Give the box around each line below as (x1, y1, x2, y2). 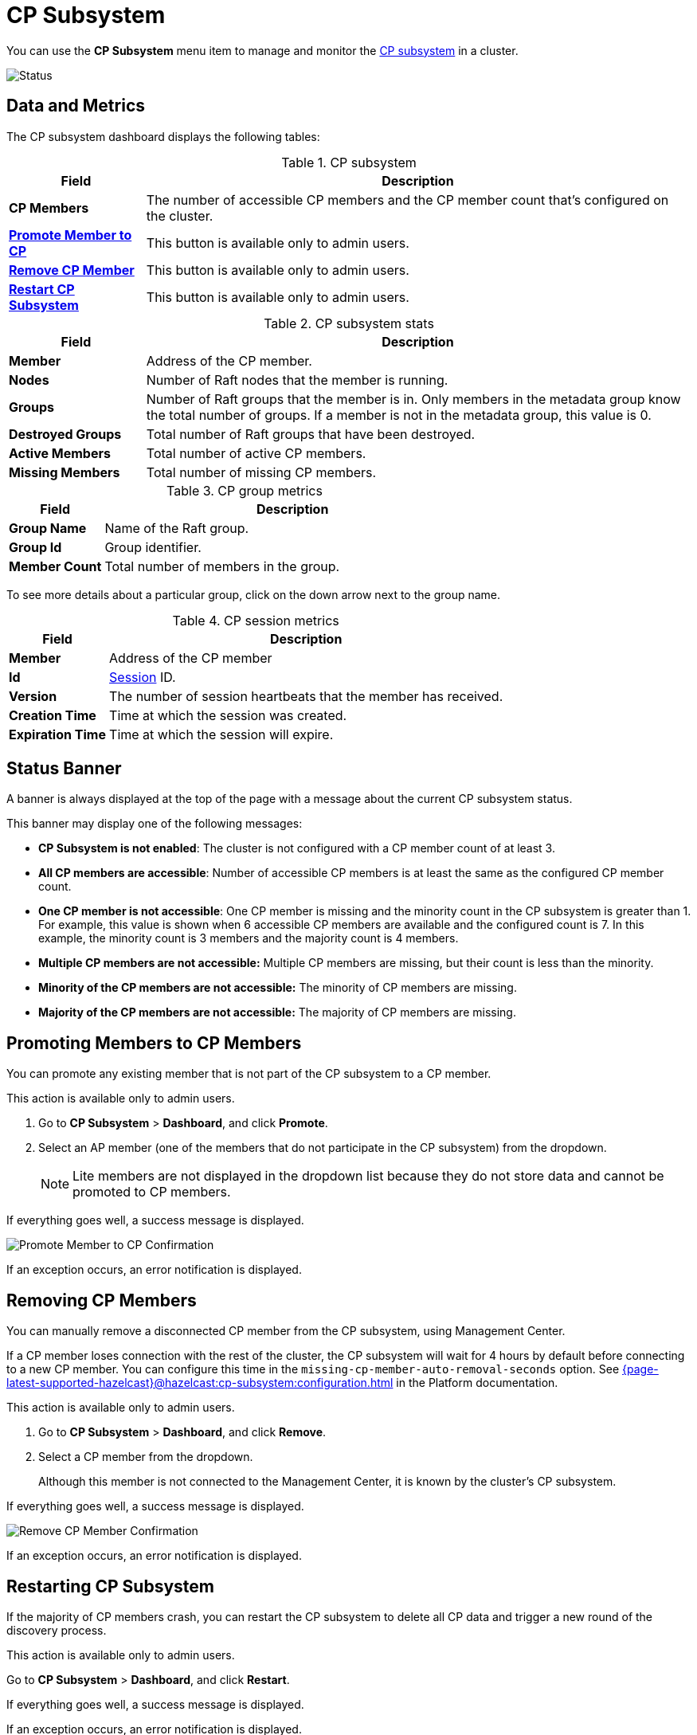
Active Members (9, 445, 111, 461)
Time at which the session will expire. (109, 726, 334, 742)
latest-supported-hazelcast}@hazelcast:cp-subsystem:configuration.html (6, 1376, 394, 1390)
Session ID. (109, 668, 176, 685)
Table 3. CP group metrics (166, 482, 323, 499)
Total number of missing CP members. (146, 464, 377, 480)
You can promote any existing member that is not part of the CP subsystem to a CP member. (6, 1067, 491, 1081)
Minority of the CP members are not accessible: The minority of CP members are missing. (38, 981, 517, 995)
